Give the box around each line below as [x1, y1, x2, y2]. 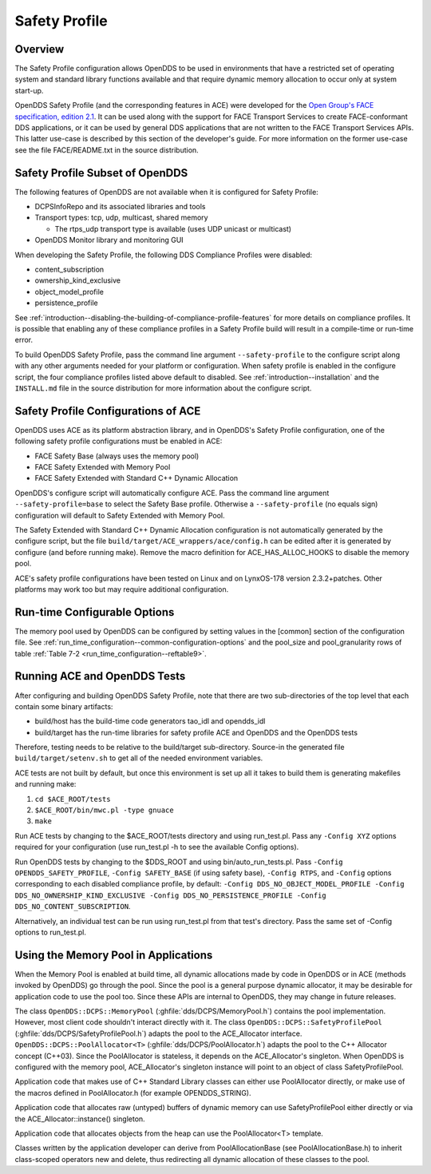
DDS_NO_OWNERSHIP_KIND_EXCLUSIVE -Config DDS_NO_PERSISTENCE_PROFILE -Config [14, 890, 326, 900]
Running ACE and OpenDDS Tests [14, 669, 186, 683]
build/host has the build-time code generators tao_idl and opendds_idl [34, 716, 266, 726]
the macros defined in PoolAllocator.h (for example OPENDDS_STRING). [14, 1088, 251, 1097]
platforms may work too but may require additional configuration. [14, 584, 229, 594]
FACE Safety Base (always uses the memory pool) [34, 451, 200, 461]
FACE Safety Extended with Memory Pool [34, 462, 171, 472]
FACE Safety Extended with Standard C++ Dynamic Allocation [34, 474, 239, 483]
